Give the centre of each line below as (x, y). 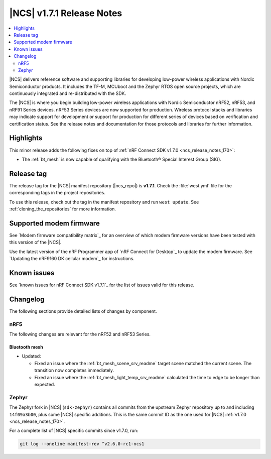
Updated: (31, 356)
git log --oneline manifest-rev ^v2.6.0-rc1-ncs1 (82, 444)
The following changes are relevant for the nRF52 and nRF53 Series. (80, 334)
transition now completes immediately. (74, 370)
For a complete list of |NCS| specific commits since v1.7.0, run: (74, 431)
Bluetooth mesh (26, 347)
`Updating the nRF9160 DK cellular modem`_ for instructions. (72, 259)
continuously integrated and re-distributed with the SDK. (68, 93)
